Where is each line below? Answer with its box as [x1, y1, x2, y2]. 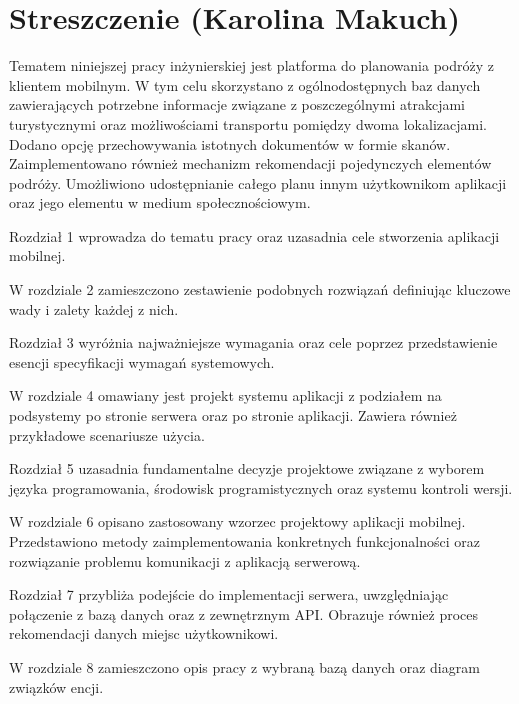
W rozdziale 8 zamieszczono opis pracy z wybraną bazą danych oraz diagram [9, 656, 480, 677]
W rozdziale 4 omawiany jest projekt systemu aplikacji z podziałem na [9, 385, 442, 406]
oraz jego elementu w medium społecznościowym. [9, 192, 311, 213]
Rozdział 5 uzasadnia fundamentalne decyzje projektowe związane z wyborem [9, 458, 485, 479]
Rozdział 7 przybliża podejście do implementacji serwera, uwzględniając [9, 584, 449, 605]
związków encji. [9, 676, 104, 697]
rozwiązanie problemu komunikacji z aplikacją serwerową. [9, 550, 361, 571]
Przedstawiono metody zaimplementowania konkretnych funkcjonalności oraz [9, 531, 481, 551]
